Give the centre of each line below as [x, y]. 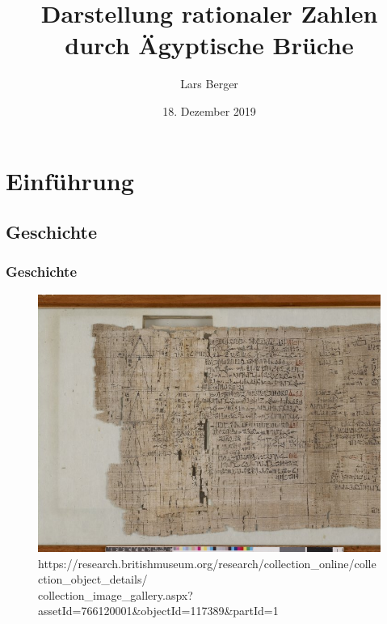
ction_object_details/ [93, 579]
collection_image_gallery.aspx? [116, 594]
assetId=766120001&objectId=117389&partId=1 [158, 611]
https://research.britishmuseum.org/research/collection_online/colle [207, 563]
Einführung [70, 180]
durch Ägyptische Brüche [209, 45]
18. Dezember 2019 [209, 110]
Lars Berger [209, 84]
